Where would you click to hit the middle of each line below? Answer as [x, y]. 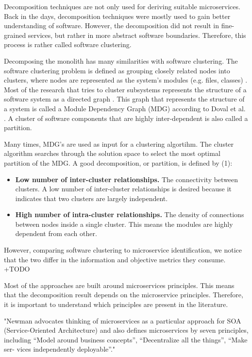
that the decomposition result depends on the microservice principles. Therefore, [124, 295]
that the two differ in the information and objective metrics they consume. [115, 259]
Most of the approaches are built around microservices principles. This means [119, 285]
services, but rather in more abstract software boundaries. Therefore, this [137, 35]
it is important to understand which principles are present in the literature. [116, 304]
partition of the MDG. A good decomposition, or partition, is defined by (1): [118, 162]
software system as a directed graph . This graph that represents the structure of [124, 99]
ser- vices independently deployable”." [60, 349]
